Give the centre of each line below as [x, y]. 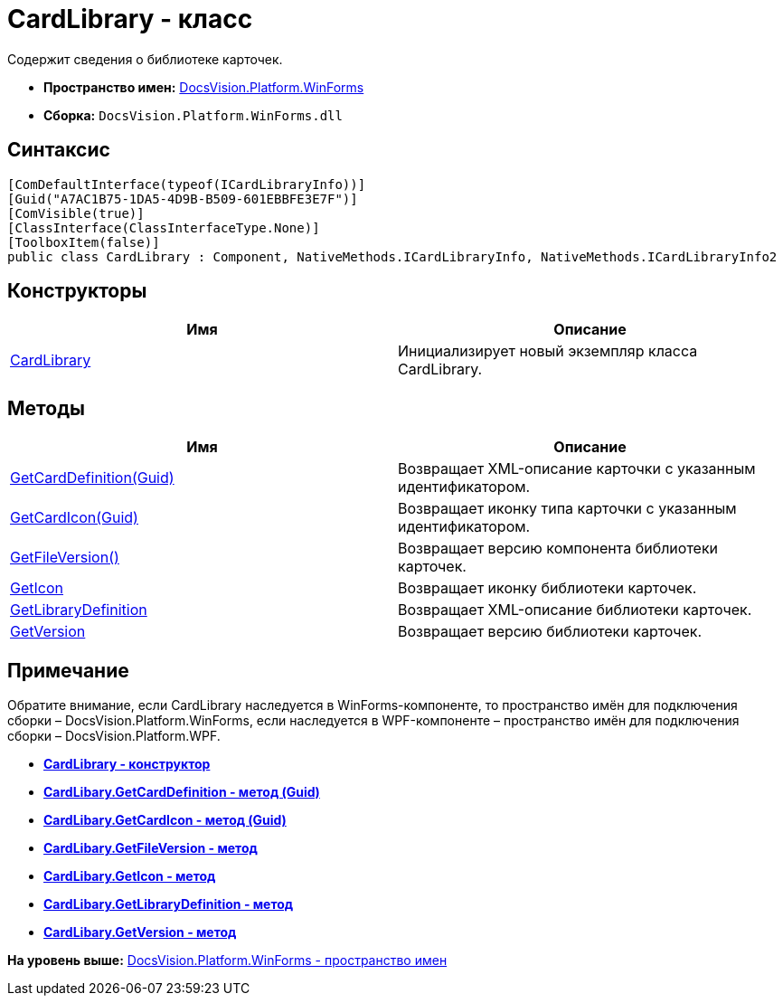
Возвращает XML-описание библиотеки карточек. [575, 610]
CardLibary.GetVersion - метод [140, 932]
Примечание [68, 670]
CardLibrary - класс [130, 19]
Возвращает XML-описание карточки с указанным [577, 469]
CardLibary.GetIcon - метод [130, 876]
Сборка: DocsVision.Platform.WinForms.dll [193, 115]
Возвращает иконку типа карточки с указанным [567, 509]
